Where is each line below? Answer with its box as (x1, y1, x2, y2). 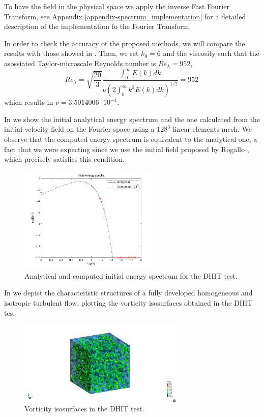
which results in (4, 97, 53, 107)
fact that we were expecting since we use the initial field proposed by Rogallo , (4, 143, 249, 154)
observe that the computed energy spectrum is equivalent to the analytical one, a (4, 134, 257, 144)
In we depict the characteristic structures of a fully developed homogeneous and (4, 287, 253, 298)
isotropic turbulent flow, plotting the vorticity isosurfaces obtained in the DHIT (4, 297, 253, 308)
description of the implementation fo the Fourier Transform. (4, 21, 191, 32)
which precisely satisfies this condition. (4, 154, 125, 164)
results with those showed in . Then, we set (4, 48, 139, 58)
